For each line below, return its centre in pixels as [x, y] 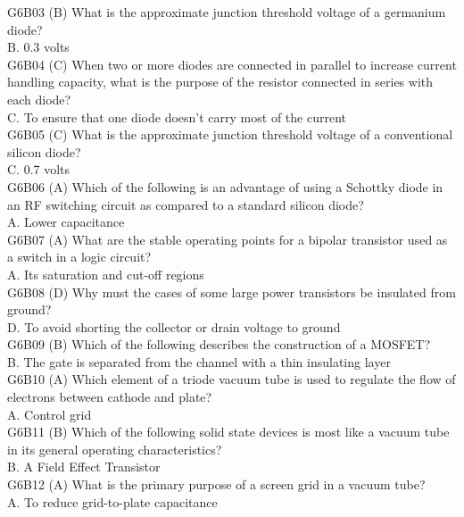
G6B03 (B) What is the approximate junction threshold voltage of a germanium [227, 12]
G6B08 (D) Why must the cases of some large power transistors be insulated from [232, 292]
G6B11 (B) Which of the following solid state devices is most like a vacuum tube [228, 432]
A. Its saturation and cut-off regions [106, 274]
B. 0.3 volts [38, 47]
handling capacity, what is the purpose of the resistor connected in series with [220, 82]
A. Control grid [50, 414]
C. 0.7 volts [39, 169]
